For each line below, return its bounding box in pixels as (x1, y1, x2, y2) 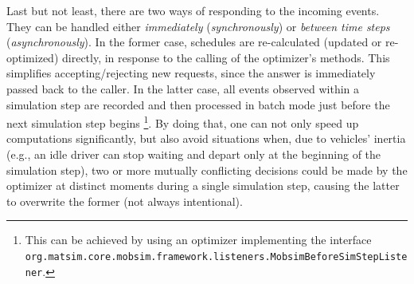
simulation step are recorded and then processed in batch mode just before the (6, 96, 390, 112)
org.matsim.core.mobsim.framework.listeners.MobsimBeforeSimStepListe (25, 250, 408, 262)
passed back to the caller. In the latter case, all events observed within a (6, 80, 360, 97)
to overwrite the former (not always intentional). (6, 192, 243, 209)
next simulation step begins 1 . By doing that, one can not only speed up (6, 112, 359, 131)
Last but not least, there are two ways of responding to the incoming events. (6, 2, 380, 18)
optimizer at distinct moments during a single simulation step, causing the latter (6, 177, 400, 194)
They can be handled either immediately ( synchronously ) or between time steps (6, 18, 390, 34)
